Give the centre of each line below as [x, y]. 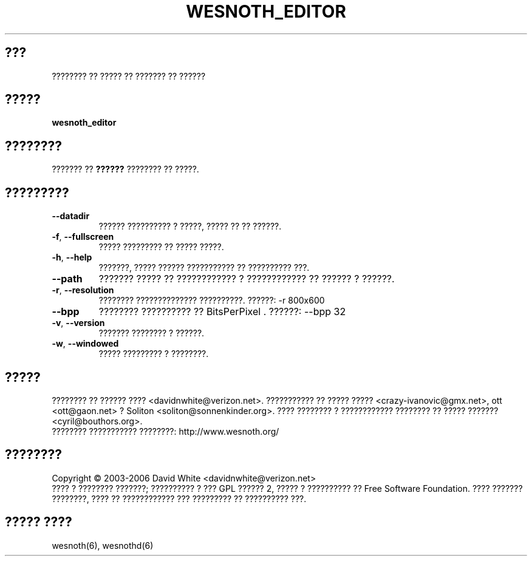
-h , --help [72, 257]
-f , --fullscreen [83, 237]
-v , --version [78, 323]
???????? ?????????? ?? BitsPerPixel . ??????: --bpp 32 [222, 312]
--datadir [71, 216]
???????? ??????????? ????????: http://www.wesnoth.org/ [165, 431]
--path [67, 279]
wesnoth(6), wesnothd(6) [103, 545]
